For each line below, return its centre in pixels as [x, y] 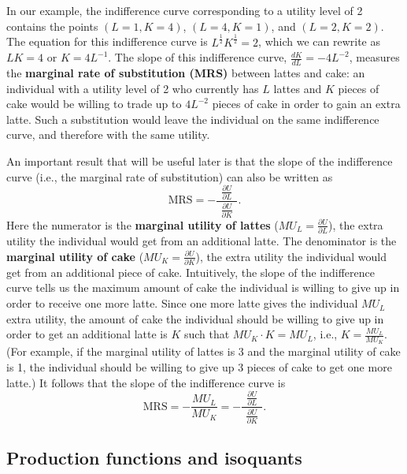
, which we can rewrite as [319, 41]
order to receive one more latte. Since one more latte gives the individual [182, 303]
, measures [374, 57]
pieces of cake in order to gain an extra [306, 104]
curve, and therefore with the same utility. [108, 134]
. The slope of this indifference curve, [198, 57]
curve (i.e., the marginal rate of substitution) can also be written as [170, 176]
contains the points [52, 26]
